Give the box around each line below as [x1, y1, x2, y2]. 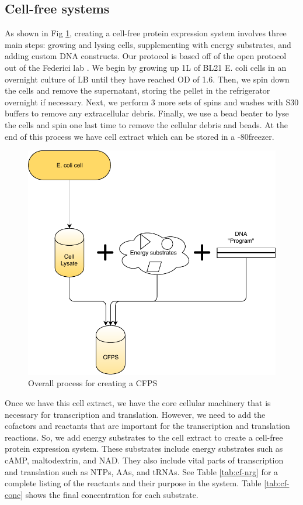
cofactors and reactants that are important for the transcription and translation [5, 420, 290, 432]
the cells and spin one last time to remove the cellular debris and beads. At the [5, 118, 288, 130]
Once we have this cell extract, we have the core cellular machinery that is [5, 396, 271, 408]
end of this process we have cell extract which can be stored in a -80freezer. [5, 130, 274, 142]
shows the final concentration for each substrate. [25, 488, 198, 500]
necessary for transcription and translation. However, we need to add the [5, 408, 266, 420]
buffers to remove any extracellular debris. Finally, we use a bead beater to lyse [5, 107, 289, 119]
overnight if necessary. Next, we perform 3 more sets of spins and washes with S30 [5, 95, 299, 108]
